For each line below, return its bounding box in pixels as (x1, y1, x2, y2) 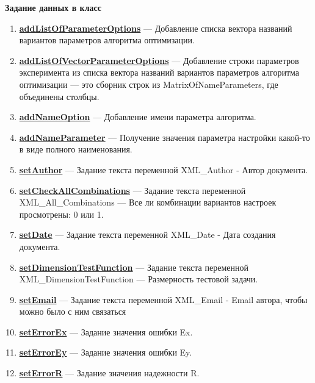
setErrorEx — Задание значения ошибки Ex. (19, 325, 193, 338)
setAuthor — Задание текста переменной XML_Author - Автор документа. (19, 163, 308, 176)
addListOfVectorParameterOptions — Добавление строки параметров (19, 54, 299, 66)
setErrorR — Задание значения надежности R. (19, 367, 200, 379)
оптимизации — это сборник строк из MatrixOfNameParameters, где (19, 77, 278, 90)
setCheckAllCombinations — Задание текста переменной (19, 184, 246, 196)
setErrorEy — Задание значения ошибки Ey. (19, 346, 192, 359)
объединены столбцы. (19, 90, 100, 102)
